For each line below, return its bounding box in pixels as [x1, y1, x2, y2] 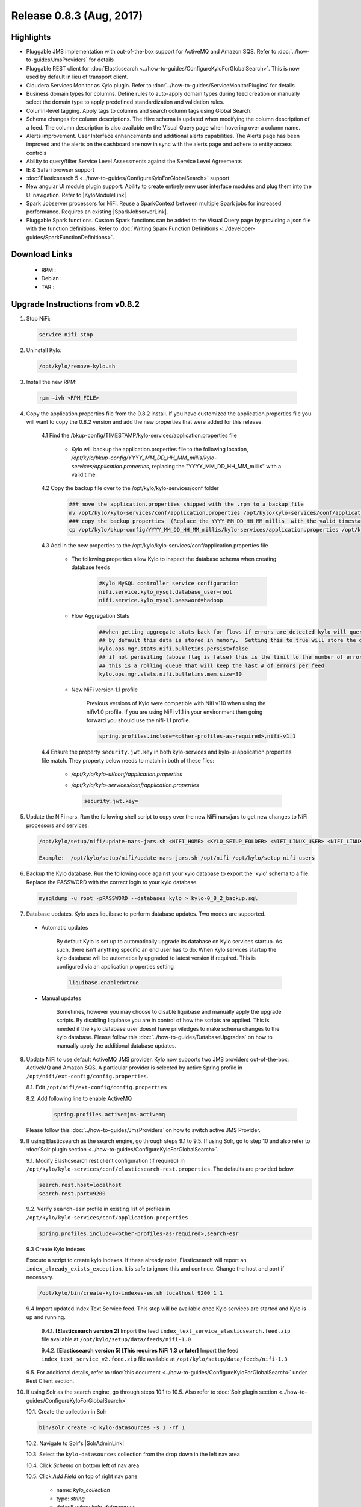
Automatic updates [41, 924, 88, 931]
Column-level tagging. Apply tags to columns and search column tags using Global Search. [26, 107, 252, 114]
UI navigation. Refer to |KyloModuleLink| [26, 191, 126, 198]
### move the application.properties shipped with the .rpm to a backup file [69, 501, 304, 508]
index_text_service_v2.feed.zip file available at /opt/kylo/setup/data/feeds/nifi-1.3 [41, 1355, 288, 1362]
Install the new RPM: [26, 378, 77, 385]
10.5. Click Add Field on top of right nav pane [26, 1473, 138, 1480]
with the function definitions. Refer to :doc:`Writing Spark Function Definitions [26, 225, 219, 232]
